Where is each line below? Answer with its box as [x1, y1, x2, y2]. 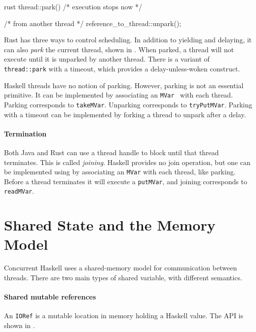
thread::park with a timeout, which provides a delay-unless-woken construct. [4, 63, 240, 73]
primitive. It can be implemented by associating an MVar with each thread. [4, 90, 233, 100]
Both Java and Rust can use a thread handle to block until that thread [4, 147, 219, 157]
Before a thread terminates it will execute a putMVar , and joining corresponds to [4, 176, 247, 186]
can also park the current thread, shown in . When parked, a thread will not [4, 44, 234, 54]
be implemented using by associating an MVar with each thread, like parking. [4, 166, 236, 177]
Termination [4, 128, 47, 138]
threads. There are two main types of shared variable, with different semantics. [4, 272, 242, 282]
